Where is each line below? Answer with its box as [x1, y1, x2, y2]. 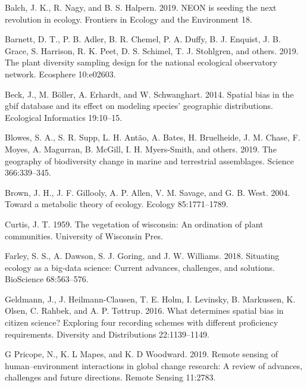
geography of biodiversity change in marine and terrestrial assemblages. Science [5, 154, 294, 167]
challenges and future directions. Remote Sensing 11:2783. [5, 371, 216, 383]
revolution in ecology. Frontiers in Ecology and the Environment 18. [5, 13, 252, 25]
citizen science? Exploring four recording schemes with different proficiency [5, 316, 278, 329]
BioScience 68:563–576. [5, 273, 89, 285]
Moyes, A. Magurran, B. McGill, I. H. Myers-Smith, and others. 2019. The [5, 142, 277, 155]
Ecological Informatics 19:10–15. [5, 111, 123, 123]
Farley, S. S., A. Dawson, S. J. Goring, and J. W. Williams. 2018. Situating [5, 249, 280, 262]
